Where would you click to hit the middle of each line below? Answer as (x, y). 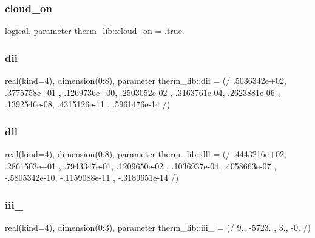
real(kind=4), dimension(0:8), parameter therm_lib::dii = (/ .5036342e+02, (146, 80)
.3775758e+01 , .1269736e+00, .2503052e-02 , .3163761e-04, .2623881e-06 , (143, 92)
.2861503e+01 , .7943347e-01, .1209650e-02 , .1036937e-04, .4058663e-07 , (141, 165)
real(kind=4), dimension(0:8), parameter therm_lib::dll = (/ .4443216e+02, (146, 154)
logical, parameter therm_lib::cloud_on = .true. (95, 31)
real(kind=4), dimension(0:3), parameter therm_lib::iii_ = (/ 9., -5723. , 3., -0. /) (158, 227)
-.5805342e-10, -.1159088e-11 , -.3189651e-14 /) (92, 178)
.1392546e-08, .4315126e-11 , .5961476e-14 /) (88, 104)
